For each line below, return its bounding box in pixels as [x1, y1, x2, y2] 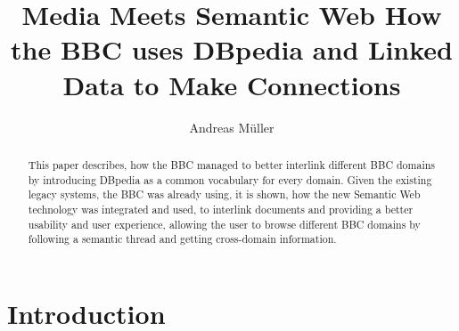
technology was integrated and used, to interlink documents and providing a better [28, 201, 414, 216]
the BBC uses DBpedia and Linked [11, 31, 453, 68]
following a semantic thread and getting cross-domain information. [28, 231, 337, 246]
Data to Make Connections [62, 66, 401, 102]
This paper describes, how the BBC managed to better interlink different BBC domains [28, 157, 436, 172]
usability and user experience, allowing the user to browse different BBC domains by [28, 216, 421, 231]
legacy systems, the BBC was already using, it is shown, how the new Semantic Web [28, 187, 421, 202]
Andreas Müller [189, 117, 275, 136]
